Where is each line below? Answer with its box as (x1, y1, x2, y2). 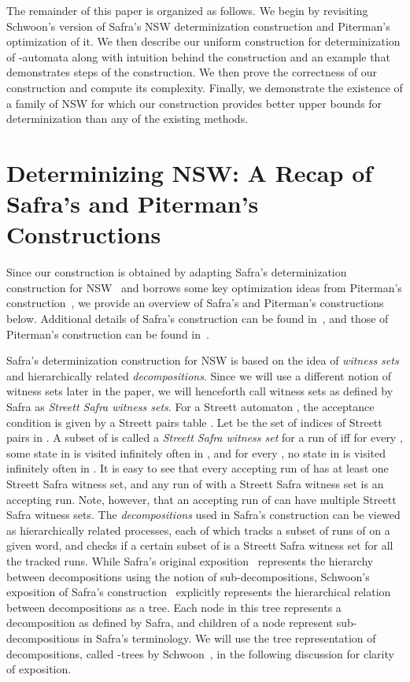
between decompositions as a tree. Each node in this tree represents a (6, 599, 342, 615)
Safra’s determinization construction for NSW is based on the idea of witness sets (6, 352, 399, 369)
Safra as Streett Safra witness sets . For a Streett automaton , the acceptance (6, 398, 375, 414)
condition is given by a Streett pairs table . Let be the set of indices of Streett (6, 413, 382, 430)
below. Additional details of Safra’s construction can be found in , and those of (6, 310, 389, 327)
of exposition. (6, 661, 72, 677)
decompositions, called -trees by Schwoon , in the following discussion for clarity (6, 645, 394, 662)
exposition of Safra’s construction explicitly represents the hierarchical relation (6, 584, 391, 600)
